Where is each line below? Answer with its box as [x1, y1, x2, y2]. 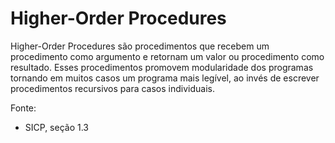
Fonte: [10, 102, 37, 114]
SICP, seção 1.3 [24, 121, 90, 133]
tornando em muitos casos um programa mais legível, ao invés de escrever [10, 72, 320, 84]
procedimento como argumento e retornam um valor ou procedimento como [10, 50, 325, 62]
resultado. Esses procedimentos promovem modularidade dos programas [10, 61, 314, 73]
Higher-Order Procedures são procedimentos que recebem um [10, 40, 270, 52]
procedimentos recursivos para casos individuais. [10, 82, 215, 94]
